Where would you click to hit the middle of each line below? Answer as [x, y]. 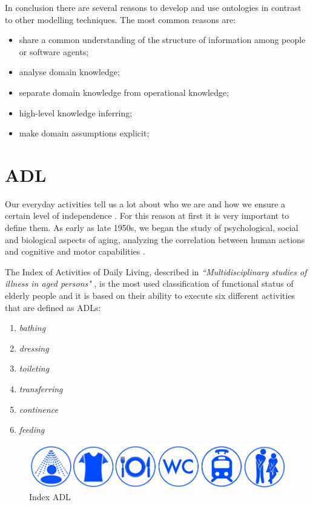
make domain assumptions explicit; [84, 133]
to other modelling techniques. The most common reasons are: [120, 19]
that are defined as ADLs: [53, 307]
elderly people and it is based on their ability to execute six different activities [150, 296]
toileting [34, 368]
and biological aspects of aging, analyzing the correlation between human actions [155, 239]
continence [38, 409]
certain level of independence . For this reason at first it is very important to [147, 216]
